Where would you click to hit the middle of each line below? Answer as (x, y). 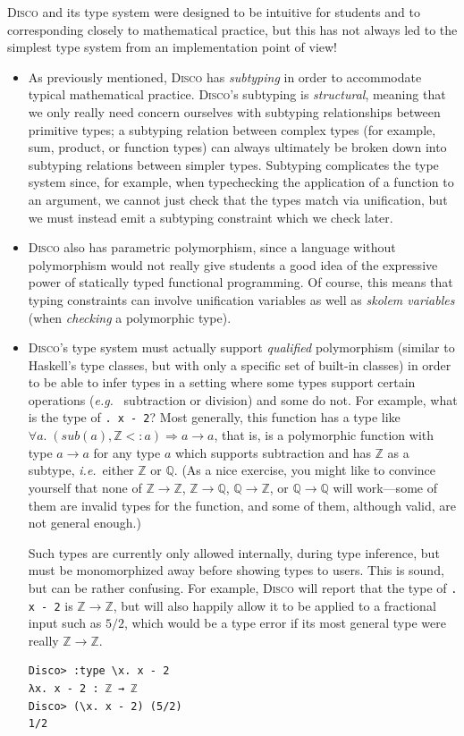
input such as (65, 623)
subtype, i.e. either (81, 470)
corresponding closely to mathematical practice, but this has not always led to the (232, 29)
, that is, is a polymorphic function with (324, 435)
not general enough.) (84, 523)
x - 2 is (51, 605)
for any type (127, 452)
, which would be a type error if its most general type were (285, 623)
